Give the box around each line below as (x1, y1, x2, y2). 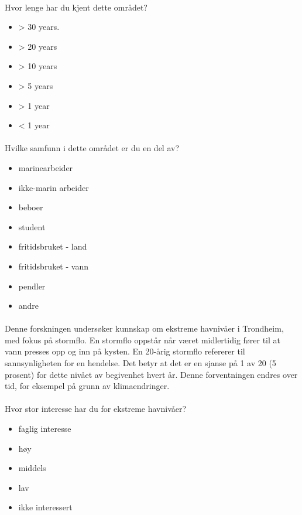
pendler (18, 279, 46, 292)
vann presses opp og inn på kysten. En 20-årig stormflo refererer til (5, 345, 245, 357)
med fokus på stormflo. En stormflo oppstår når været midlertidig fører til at (5, 333, 281, 346)
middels (18, 462, 46, 474)
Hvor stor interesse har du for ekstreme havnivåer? (5, 403, 187, 415)
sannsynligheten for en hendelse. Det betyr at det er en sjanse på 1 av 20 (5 (5, 357, 276, 369)
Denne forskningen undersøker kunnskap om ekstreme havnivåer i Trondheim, (5, 322, 284, 335)
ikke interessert (18, 501, 73, 513)
